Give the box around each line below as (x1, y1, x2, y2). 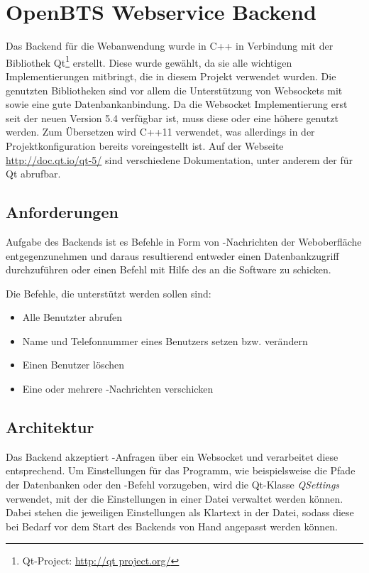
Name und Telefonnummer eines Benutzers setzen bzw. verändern (22, 333, 308, 348)
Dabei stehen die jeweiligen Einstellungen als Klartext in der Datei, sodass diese (6, 505, 354, 520)
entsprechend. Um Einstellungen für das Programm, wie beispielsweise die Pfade (6, 463, 356, 478)
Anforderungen (6, 201, 119, 223)
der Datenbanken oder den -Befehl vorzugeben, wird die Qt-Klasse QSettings (6, 477, 340, 492)
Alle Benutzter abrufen (22, 310, 123, 324)
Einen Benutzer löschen (22, 357, 125, 372)
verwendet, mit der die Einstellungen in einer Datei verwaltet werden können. (6, 491, 343, 506)
